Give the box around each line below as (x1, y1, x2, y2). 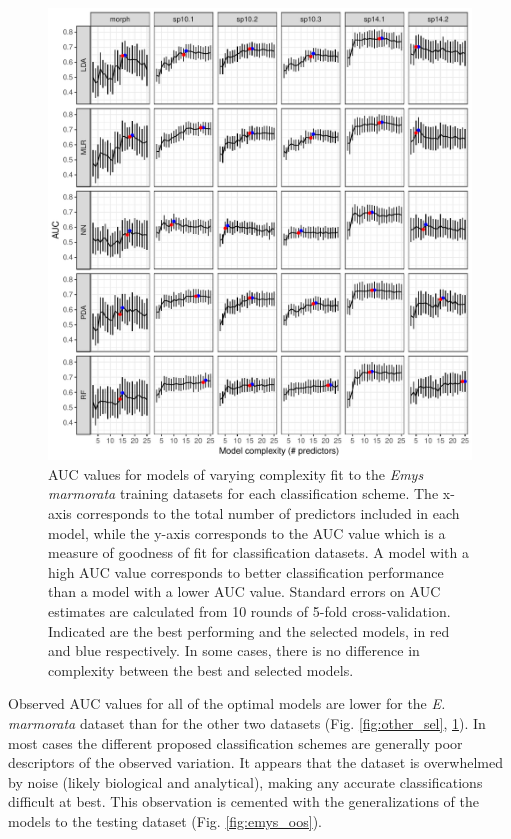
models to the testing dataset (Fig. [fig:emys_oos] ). (8, 810, 323, 831)
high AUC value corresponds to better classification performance (48, 561, 444, 582)
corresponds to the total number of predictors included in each (76, 503, 460, 524)
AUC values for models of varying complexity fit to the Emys (48, 463, 424, 484)
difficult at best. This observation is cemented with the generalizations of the (8, 791, 479, 812)
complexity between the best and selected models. (48, 659, 354, 680)
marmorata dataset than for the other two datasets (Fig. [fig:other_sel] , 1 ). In (8, 712, 486, 733)
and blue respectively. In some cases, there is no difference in (48, 640, 420, 661)
